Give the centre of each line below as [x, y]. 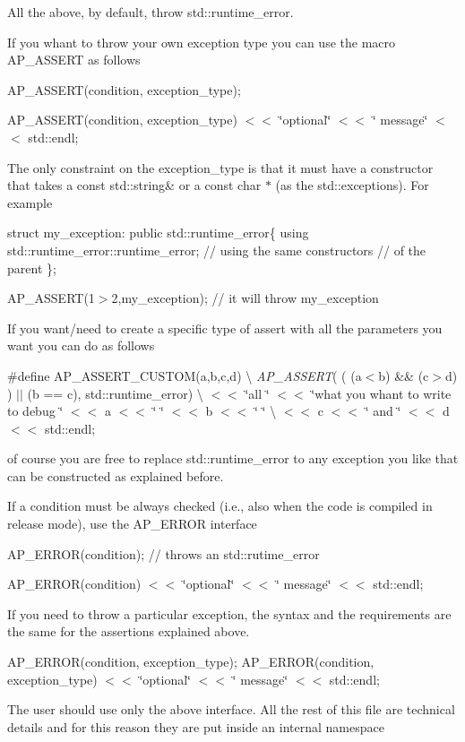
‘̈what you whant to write [381, 393]
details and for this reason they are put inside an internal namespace [196, 726]
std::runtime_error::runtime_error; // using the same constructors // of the [217, 250]
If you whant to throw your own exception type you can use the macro [202, 42]
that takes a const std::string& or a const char [134, 185]
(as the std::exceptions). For [352, 185]
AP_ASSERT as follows [74, 60]
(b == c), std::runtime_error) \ [115, 393]
